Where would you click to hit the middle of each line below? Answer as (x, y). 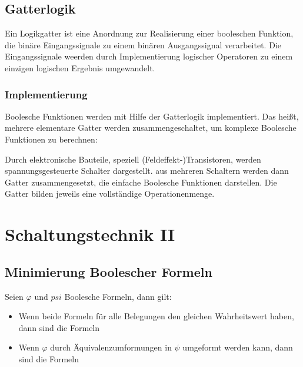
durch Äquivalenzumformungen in (111, 347)
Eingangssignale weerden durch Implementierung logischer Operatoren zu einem (149, 56)
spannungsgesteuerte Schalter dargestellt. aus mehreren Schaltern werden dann (147, 171)
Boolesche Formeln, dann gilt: (118, 296)
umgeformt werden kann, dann (238, 347)
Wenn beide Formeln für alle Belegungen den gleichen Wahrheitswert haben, (156, 316)
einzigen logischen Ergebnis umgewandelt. (80, 67)
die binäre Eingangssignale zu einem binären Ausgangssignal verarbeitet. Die (143, 44)
